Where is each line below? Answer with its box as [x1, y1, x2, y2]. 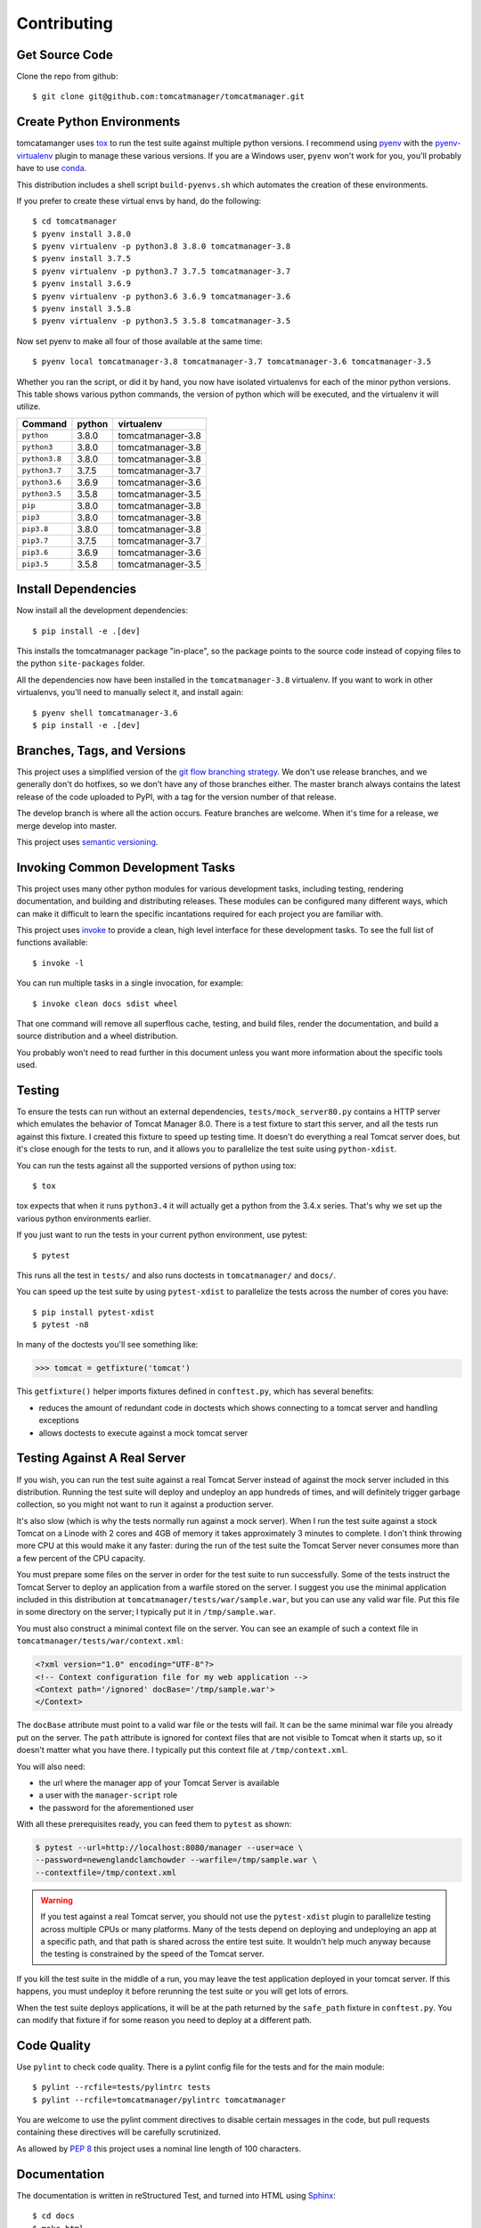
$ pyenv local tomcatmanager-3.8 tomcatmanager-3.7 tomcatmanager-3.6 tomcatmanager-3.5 [32, 356, 432, 367]
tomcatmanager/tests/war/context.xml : [16, 1635, 184, 1646]
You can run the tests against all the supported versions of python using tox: [16, 1159, 298, 1171]
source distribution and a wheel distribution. [16, 1030, 178, 1042]
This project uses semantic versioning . [16, 836, 159, 847]
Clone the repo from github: [16, 71, 118, 82]
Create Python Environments [16, 114, 181, 129]
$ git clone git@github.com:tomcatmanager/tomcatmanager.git [32, 92, 305, 102]
